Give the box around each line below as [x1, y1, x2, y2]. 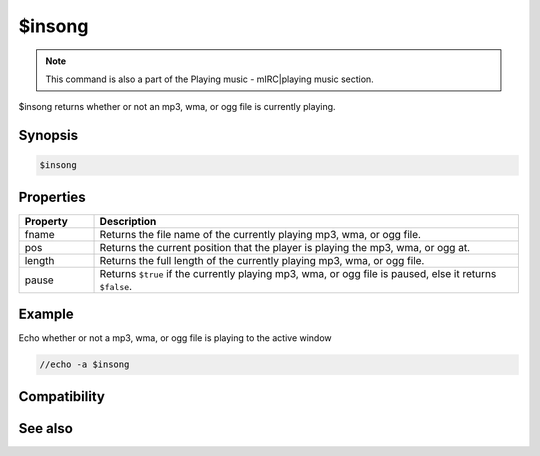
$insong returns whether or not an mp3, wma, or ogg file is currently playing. [18, 101, 336, 113]
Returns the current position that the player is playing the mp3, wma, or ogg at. [99, 240, 470, 254]
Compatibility [18, 388, 105, 405]
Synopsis [18, 127, 79, 144]
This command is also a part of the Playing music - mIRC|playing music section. [45, 73, 374, 85]
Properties [18, 188, 86, 205]
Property [24, 214, 69, 228]
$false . [99, 279, 133, 293]
